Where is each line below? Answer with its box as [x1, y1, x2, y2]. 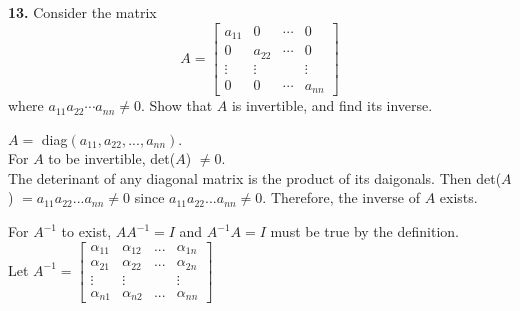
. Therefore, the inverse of [262, 187, 421, 208]
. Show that [140, 95, 213, 116]
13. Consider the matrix [8, 2, 157, 22]
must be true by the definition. [270, 221, 459, 242]
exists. [439, 187, 478, 208]
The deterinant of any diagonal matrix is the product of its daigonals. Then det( [8, 167, 502, 188]
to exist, [61, 221, 112, 242]
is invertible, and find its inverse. [231, 95, 433, 116]
